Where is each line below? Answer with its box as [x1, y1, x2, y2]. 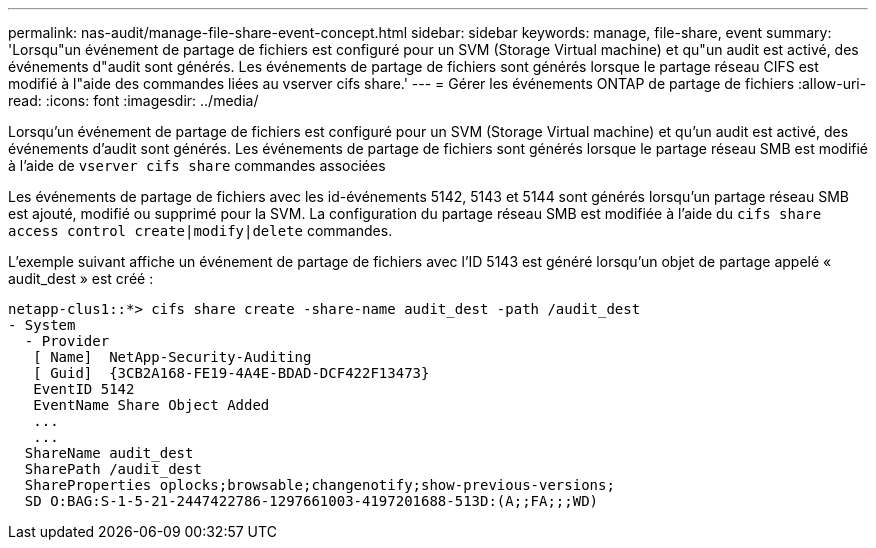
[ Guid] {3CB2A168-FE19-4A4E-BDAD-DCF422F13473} [33, 365, 430, 381]
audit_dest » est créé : [8, 270, 154, 287]
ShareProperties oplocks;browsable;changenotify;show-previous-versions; [24, 477, 615, 493]
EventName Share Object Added [33, 397, 270, 413]
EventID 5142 [33, 381, 135, 397]
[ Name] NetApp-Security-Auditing [33, 349, 312, 365]
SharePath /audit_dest [24, 461, 202, 477]
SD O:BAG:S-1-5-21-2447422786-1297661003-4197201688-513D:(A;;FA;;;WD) [24, 493, 599, 509]
